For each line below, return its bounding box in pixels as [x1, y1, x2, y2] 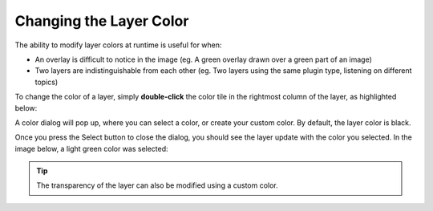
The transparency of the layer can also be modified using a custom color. [36, 181, 278, 190]
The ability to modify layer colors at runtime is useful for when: [14, 40, 222, 50]
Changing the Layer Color [14, 12, 189, 30]
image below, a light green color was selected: [14, 144, 168, 153]
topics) [34, 77, 59, 87]
